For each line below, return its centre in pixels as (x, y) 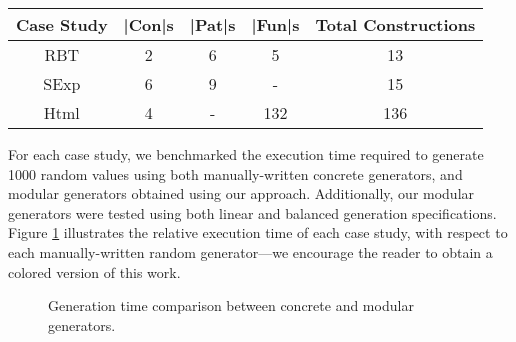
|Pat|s (212, 24)
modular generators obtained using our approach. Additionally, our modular (241, 193)
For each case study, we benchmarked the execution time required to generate (246, 154)
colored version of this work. (94, 271)
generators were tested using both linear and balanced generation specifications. (252, 212)
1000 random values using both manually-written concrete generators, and (235, 173)
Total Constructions (395, 24)
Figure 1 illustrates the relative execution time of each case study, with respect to (258, 232)
